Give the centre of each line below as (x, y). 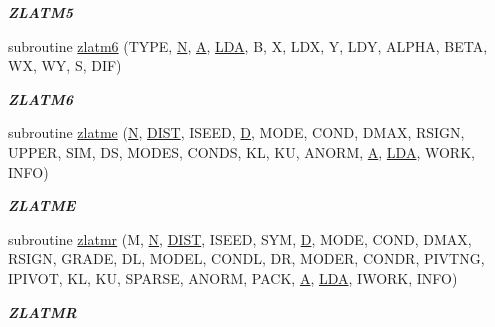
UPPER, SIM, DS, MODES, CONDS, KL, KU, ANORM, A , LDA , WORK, (241, 151)
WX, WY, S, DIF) (65, 65)
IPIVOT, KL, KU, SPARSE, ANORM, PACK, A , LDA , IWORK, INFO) (233, 277)
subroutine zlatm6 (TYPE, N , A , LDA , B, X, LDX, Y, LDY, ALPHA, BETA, (248, 45)
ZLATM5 (41, 12)
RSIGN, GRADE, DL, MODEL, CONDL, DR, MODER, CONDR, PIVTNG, (246, 258)
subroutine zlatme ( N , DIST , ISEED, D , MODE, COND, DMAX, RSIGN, (236, 132)
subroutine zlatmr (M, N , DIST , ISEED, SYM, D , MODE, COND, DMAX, (240, 238)
